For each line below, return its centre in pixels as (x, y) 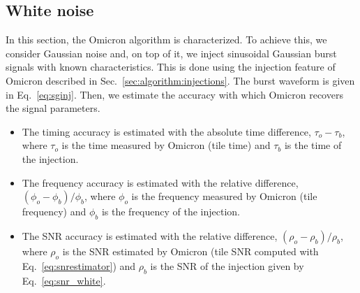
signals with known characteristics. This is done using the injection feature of (171, 67)
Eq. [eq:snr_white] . (64, 280)
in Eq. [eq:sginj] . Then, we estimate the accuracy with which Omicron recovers (174, 94)
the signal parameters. (53, 108)
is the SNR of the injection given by (227, 265)
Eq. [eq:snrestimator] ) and (79, 265)
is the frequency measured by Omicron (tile (224, 196)
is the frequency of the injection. (171, 212)
